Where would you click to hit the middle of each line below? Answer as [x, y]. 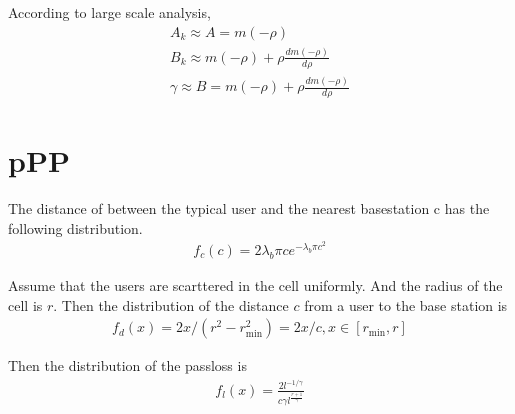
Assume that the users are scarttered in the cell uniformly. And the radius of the [255, 284]
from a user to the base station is [406, 304]
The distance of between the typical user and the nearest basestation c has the [249, 208]
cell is [25, 304]
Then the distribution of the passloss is [127, 365]
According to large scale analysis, [109, 12]
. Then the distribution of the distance [171, 304]
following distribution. [75, 227]
